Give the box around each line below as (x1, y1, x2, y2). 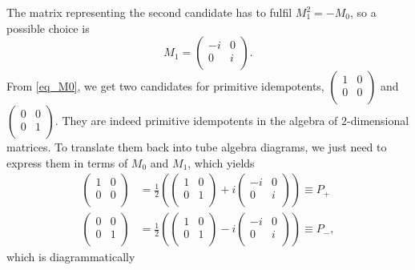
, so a (349, 4, 377, 20)
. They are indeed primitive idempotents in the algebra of (54, 112, 338, 129)
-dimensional (347, 112, 409, 129)
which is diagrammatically (6, 248, 135, 265)
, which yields (187, 154, 255, 171)
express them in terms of (6, 154, 128, 171)
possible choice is (6, 19, 90, 36)
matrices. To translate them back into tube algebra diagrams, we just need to (6, 139, 387, 155)
